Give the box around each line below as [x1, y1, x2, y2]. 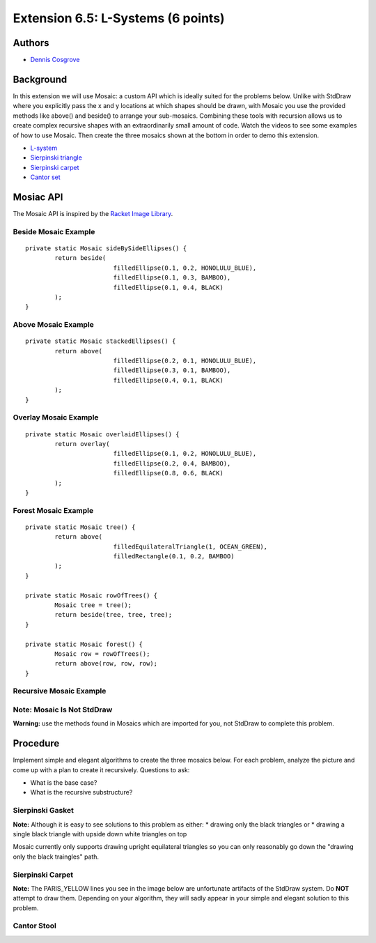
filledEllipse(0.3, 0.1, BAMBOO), [113, 367, 231, 374]
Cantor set [30, 173, 61, 181]
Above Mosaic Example [13, 320, 94, 330]
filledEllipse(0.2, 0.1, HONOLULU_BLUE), [113, 357, 257, 365]
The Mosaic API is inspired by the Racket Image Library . [13, 210, 173, 217]
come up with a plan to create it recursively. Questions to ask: [13, 765, 190, 774]
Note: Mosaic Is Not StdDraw [13, 705, 113, 714]
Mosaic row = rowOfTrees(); [54, 650, 150, 658]
